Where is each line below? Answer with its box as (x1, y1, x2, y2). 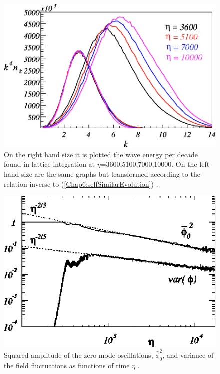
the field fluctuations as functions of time (4, 360, 130, 370)
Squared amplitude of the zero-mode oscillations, (4, 350, 153, 360)
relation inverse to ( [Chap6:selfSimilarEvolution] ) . (4, 178, 158, 189)
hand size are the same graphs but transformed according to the (4, 169, 200, 179)
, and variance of (162, 350, 214, 360)
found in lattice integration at (4, 159, 95, 169)
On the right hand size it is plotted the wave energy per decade (4, 149, 198, 159)
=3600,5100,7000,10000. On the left (100, 159, 210, 169)
